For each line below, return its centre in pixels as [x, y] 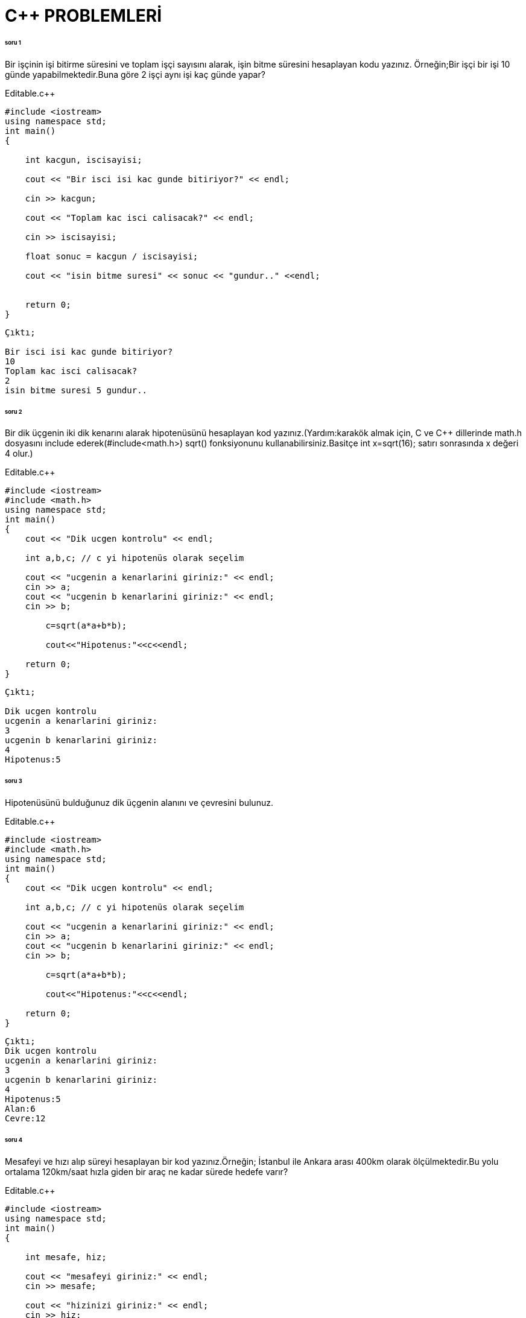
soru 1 [13, 42]
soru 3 [14, 781]
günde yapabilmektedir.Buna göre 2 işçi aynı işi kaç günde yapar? [135, 74]
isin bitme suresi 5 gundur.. [76, 390]
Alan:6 [20, 1109]
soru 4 [14, 1139]
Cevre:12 [25, 1119]
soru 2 [14, 411]
